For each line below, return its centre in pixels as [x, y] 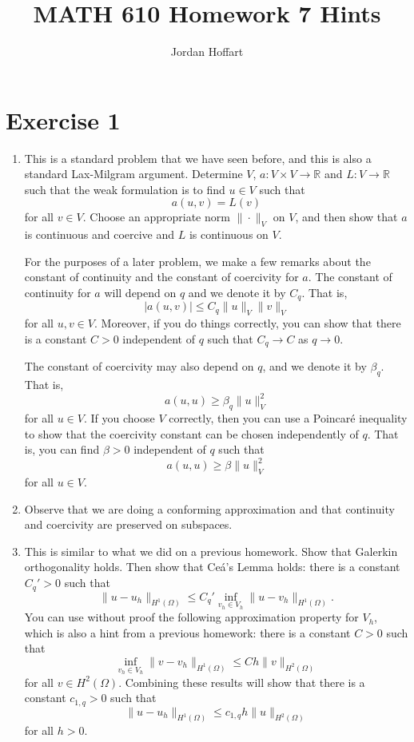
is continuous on [229, 234]
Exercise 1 [63, 119]
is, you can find [62, 449]
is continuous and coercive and [100, 234]
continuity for [58, 293]
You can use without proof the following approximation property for [191, 617]
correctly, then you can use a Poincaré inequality [288, 418]
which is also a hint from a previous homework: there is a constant [187, 632]
